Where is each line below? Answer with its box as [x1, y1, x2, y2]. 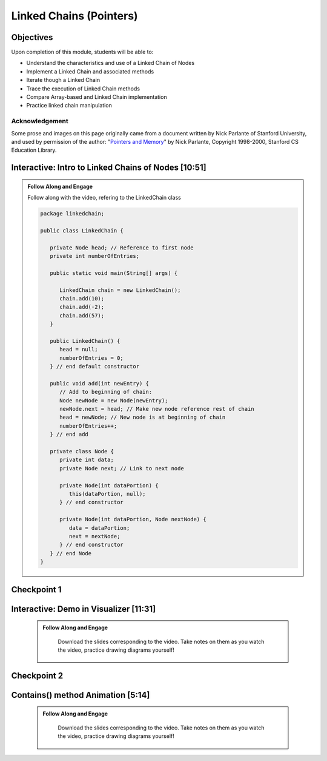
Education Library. [11, 146, 57, 154]
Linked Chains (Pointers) [11, 9, 139, 22]
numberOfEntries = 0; [59, 354, 124, 361]
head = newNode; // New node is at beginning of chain [59, 414, 226, 421]
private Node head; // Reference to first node [49, 244, 194, 251]
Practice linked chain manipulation [26, 102, 112, 109]
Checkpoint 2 [11, 671, 64, 681]
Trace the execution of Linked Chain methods [26, 85, 140, 92]
